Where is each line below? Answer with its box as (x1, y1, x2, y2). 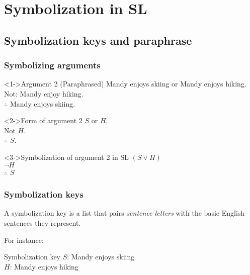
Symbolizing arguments (4, 59, 101, 71)
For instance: (4, 234, 44, 245)
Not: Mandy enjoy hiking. (4, 88, 84, 99)
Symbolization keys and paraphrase (4, 32, 192, 48)
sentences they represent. (4, 217, 81, 228)
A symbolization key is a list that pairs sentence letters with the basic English (4, 208, 245, 218)
